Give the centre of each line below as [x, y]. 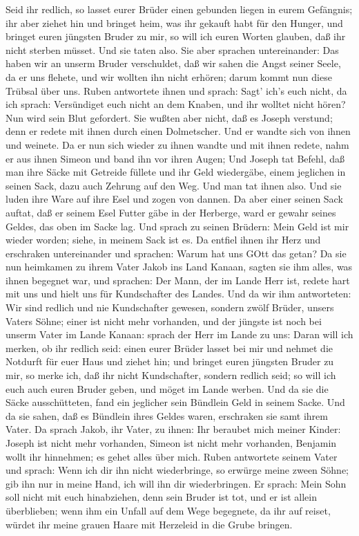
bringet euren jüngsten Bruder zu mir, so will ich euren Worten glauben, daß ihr [176, 36]
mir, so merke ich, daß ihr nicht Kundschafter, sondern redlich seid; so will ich [171, 375]
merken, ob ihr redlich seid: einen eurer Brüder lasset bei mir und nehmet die [169, 348]
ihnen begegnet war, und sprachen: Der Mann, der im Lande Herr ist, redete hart [178, 280]
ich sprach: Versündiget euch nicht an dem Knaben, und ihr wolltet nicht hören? [176, 104]
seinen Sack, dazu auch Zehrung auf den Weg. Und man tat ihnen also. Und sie [174, 185]
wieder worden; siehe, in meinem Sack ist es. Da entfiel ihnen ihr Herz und [163, 240]
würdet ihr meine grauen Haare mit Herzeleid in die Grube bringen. [149, 524]
